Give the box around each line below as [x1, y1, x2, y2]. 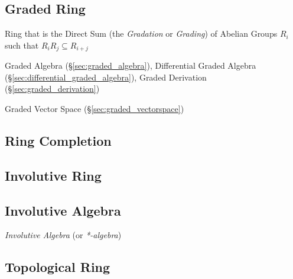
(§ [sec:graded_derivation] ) [5, 82, 100, 95]
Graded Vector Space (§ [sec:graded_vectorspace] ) [5, 102, 184, 115]
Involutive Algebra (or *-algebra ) [5, 229, 122, 241]
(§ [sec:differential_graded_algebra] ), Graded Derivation [5, 70, 207, 83]
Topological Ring [5, 258, 110, 276]
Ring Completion [5, 132, 112, 150]
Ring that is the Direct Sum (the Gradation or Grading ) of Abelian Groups [5, 27, 278, 40]
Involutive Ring [5, 166, 102, 184]
